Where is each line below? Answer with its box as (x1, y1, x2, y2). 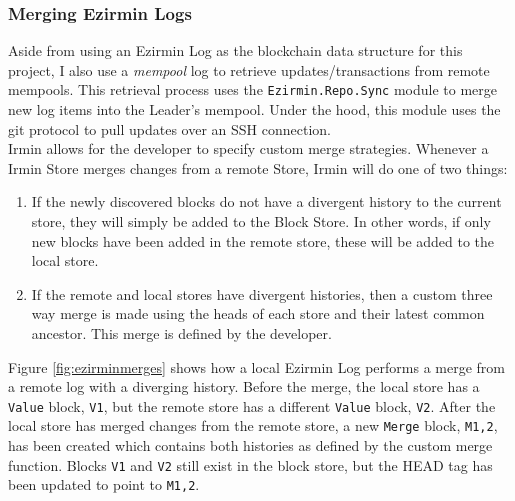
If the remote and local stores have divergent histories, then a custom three (31, 283, 493, 304)
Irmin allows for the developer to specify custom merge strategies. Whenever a (8, 138, 489, 159)
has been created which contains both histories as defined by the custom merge (8, 435, 493, 456)
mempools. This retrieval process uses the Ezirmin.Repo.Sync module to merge (8, 79, 497, 100)
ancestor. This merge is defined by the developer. (31, 323, 332, 343)
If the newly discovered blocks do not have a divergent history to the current (31, 191, 502, 212)
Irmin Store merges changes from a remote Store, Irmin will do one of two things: (8, 157, 508, 178)
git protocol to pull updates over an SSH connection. (8, 118, 331, 139)
